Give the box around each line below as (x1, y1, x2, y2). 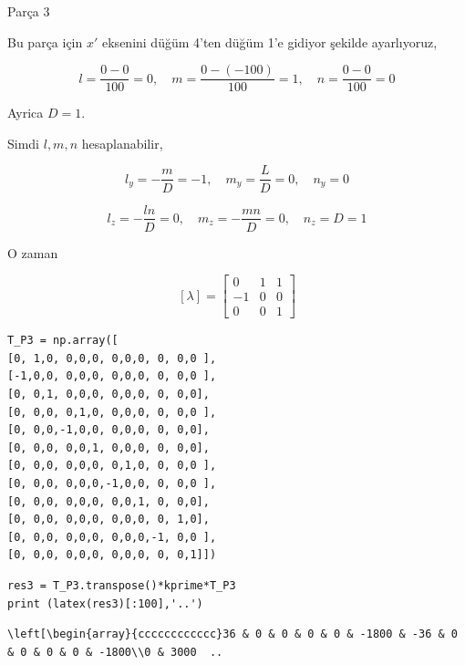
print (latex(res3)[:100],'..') (7, 597, 203, 610)
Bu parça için (7, 32, 83, 51)
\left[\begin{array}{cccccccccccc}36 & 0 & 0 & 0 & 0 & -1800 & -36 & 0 (7, 628, 458, 641)
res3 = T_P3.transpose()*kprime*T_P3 (7, 578, 236, 592)
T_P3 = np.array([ (7, 334, 119, 348)
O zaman (7, 243, 58, 262)
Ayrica (7, 103, 44, 122)
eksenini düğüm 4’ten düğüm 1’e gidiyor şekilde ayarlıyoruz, (102, 32, 438, 51)
